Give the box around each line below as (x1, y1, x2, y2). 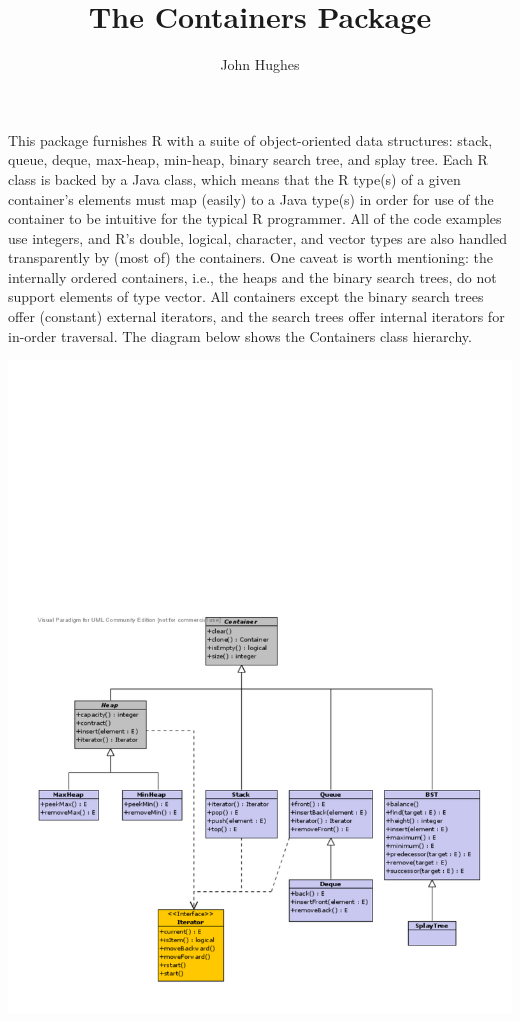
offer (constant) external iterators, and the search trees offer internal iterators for (8, 306, 505, 327)
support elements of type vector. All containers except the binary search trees (8, 286, 484, 307)
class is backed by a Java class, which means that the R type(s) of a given (8, 168, 461, 189)
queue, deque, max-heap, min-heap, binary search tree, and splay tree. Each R (8, 149, 488, 170)
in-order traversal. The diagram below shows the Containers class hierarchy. (8, 325, 472, 346)
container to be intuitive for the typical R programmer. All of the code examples (8, 208, 502, 229)
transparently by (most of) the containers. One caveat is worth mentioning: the (8, 247, 494, 268)
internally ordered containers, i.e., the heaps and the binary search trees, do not (8, 266, 497, 287)
